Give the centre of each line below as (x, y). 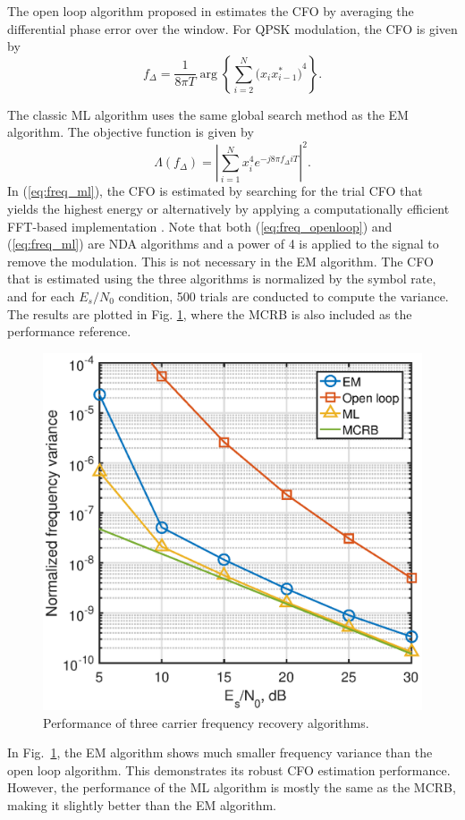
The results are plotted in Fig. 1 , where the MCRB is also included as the (210, 313)
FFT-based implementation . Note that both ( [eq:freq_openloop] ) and (200, 226)
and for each (41, 296)
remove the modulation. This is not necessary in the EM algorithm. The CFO (220, 261)
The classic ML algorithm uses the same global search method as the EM (208, 114)
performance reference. (69, 331)
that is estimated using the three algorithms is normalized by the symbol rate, (222, 279)
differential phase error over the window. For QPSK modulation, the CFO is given (232, 28)
